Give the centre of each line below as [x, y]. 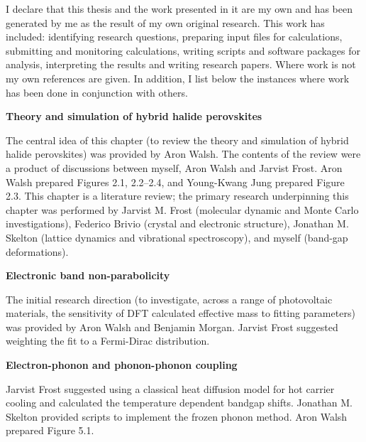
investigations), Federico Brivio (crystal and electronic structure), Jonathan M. [177, 223]
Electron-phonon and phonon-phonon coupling [122, 365]
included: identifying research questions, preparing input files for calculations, [174, 37]
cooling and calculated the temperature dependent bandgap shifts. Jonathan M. [179, 403]
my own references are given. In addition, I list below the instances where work [178, 78]
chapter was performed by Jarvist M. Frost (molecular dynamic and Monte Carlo [182, 209]
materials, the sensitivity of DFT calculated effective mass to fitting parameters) [181, 313]
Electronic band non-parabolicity [88, 275]
